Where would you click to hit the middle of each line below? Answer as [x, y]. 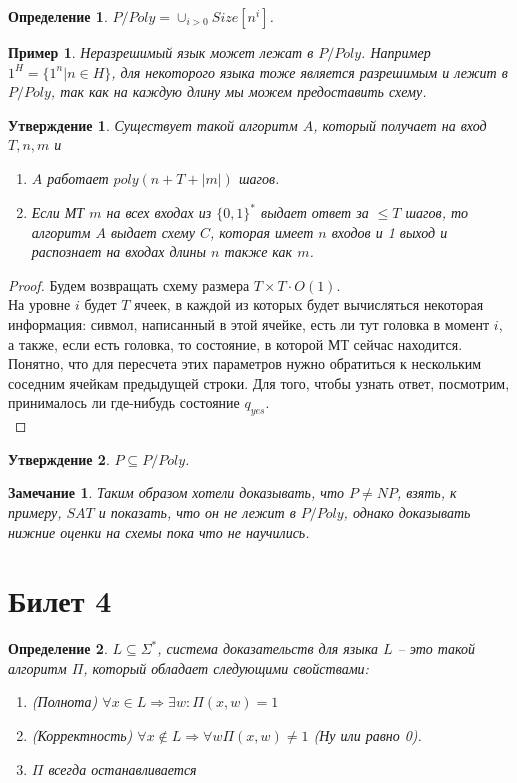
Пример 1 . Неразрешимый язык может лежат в [161, 52]
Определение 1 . [58, 16]
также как [258, 251]
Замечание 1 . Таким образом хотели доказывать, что [176, 492]
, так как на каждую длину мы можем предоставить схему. [238, 91]
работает [78, 177]
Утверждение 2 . [59, 458]
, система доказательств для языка [267, 648]
